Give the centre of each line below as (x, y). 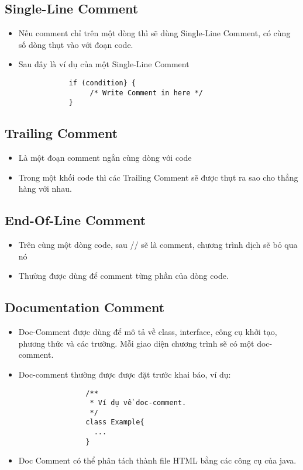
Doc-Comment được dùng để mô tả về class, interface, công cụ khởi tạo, (148, 332)
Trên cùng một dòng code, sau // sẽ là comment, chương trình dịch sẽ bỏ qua (158, 245)
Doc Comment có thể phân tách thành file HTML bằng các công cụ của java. (157, 460)
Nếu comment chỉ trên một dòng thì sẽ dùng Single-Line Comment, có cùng (154, 33)
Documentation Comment (85, 307)
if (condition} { (102, 83)
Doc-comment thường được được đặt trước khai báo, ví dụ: (125, 374)
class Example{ (115, 422)
